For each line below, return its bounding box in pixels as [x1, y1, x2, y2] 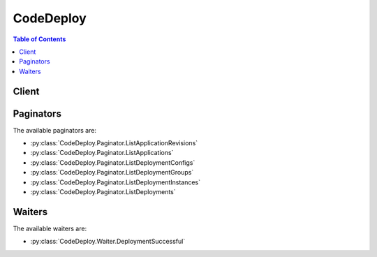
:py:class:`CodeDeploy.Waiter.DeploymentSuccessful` [30, 237, 186, 246]
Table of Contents [13, 35, 66, 43]
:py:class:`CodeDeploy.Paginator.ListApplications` [30, 149, 174, 157]
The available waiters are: [13, 224, 87, 233]
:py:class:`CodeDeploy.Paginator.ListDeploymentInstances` [30, 178, 201, 186]
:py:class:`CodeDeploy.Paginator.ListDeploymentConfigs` [30, 158, 195, 167]
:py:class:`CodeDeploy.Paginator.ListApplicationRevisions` [30, 139, 198, 147]
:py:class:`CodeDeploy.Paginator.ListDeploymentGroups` [30, 168, 194, 177]
